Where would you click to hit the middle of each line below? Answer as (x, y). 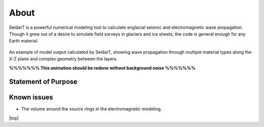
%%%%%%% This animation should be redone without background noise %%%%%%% (102, 68)
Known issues (31, 97)
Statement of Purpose (43, 82)
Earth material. (24, 41)
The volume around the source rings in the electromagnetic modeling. (92, 109)
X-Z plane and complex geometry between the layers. (63, 59)
